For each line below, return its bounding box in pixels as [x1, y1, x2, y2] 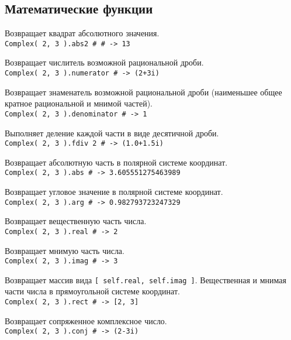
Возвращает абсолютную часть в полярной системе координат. [5, 156, 228, 168]
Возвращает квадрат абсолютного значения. [5, 27, 160, 39]
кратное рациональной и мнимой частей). [5, 97, 153, 109]
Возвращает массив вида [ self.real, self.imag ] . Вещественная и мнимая [5, 273, 287, 286]
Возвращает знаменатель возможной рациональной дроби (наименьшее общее [5, 85, 282, 98]
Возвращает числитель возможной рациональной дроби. [5, 56, 204, 68]
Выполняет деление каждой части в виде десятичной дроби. [5, 126, 219, 139]
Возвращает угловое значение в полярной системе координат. [5, 186, 223, 198]
